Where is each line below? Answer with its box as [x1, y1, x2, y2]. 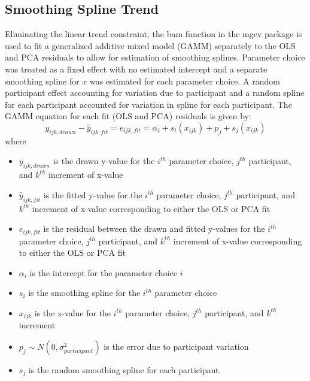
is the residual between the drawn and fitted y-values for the [43, 222, 265, 235]
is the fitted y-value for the [43, 188, 142, 201]
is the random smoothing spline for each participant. [28, 364, 221, 376]
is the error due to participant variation [104, 340, 249, 352]
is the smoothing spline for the [28, 286, 141, 299]
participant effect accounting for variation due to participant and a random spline [5, 86, 305, 99]
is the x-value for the [34, 306, 111, 319]
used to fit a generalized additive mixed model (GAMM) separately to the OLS [5, 39, 296, 52]
